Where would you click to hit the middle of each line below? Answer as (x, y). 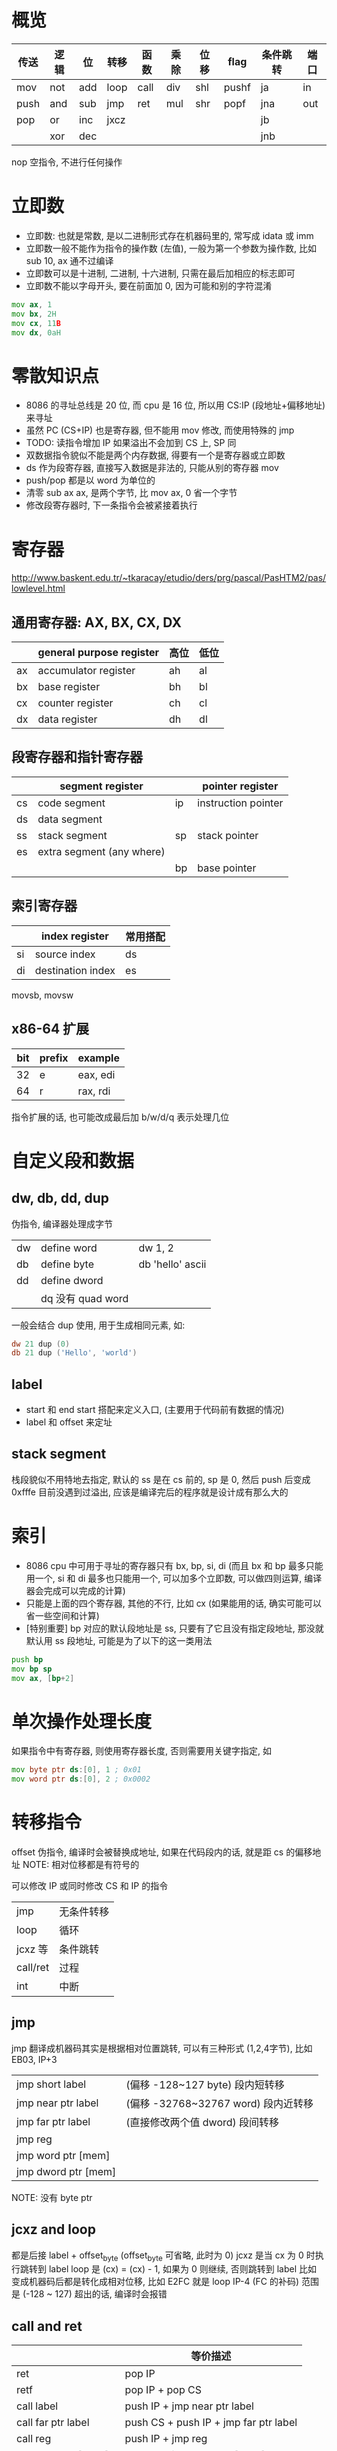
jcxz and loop (53, 2229)
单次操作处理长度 (82, 1721)
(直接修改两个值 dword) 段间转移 (202, 2122)
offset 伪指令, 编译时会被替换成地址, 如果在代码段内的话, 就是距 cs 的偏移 (162, 1852)
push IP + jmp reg (166, 2439)
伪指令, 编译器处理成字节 (62, 1223)
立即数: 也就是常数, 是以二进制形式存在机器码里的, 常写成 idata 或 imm (169, 235)
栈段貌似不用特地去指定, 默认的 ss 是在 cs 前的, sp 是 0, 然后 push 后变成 (161, 1479)
